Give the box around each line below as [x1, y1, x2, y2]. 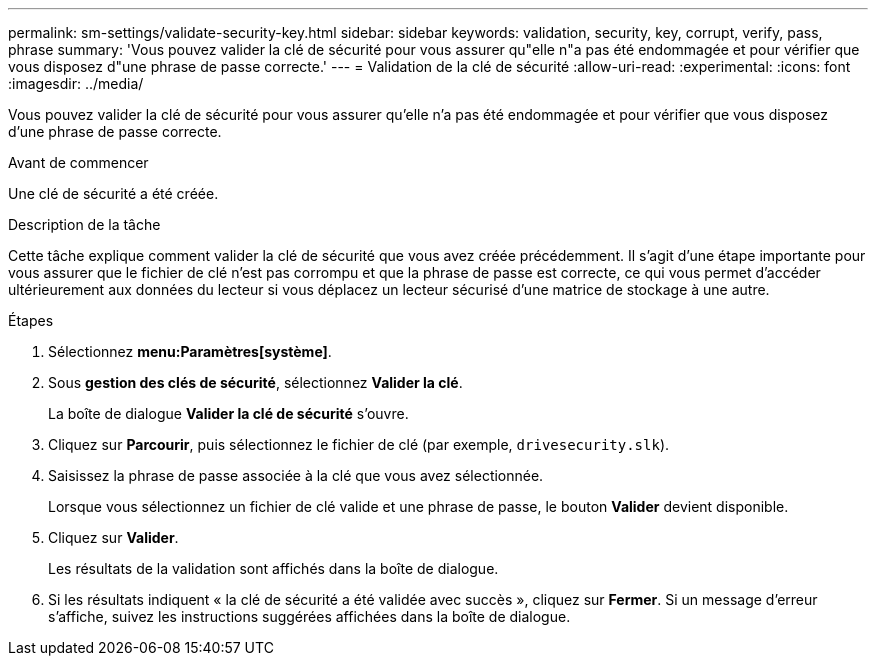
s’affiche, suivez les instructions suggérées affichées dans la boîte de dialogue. [48, 608, 571, 625]
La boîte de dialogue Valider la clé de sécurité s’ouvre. [48, 405, 409, 422]
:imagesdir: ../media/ [8, 75, 144, 92]
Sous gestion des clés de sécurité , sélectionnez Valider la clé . [48, 374, 463, 391]
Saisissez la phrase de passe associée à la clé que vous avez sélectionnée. [48, 467, 544, 484]
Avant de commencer [8, 154, 149, 171]
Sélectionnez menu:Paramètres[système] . [48, 343, 332, 360]
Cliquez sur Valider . [48, 529, 179, 546]
